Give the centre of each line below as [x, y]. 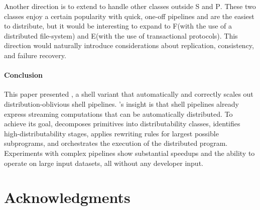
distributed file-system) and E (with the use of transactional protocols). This [121, 35]
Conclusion [24, 75]
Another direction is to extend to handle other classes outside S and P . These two [130, 6]
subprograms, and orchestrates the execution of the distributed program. [116, 143]
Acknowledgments [67, 197]
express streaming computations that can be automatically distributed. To [118, 114]
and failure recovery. [35, 55]
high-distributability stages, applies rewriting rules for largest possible [111, 133]
